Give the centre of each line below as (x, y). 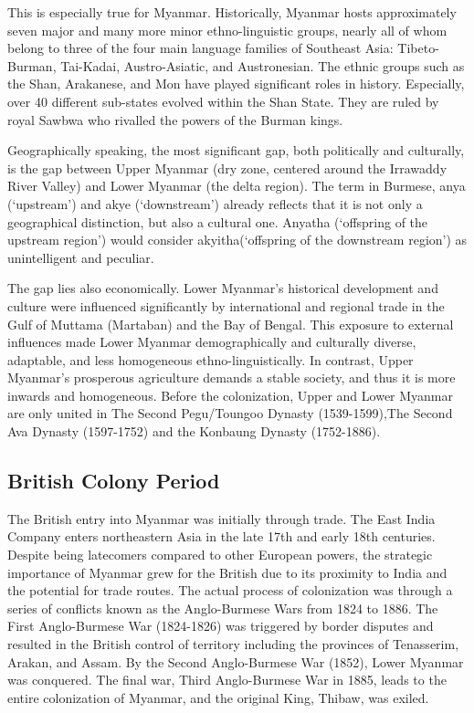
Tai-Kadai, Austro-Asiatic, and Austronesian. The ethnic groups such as (263, 65)
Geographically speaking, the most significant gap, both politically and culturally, (236, 150)
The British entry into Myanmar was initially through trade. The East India (221, 518)
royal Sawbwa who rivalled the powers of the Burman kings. (175, 119)
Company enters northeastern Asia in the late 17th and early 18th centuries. (221, 536)
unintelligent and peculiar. (81, 257)
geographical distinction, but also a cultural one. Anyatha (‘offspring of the (218, 221)
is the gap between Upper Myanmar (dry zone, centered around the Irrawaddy (227, 168)
